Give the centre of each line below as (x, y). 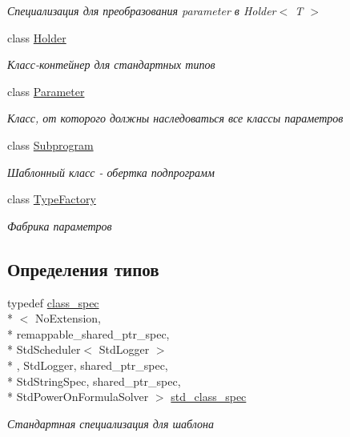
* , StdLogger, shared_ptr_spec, (88, 365)
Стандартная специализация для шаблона (111, 423)
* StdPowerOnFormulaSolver (78, 397)
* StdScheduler (44, 349)
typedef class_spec (53, 302)
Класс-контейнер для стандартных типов (111, 64)
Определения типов (83, 269)
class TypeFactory (52, 199)
